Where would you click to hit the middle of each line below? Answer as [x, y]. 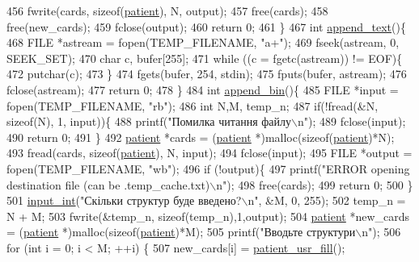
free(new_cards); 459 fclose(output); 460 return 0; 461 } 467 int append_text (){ [206, 26]
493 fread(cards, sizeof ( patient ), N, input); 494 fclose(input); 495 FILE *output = [209, 153]
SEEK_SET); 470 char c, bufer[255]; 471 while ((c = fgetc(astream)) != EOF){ [205, 58]
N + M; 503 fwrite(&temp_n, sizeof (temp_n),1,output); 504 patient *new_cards [208, 216]
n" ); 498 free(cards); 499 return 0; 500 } [315, 184]
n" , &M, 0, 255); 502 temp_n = [327, 200]
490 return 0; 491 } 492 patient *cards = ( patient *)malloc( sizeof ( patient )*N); [201, 137]
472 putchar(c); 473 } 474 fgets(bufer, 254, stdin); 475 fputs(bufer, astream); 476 [207, 74]
